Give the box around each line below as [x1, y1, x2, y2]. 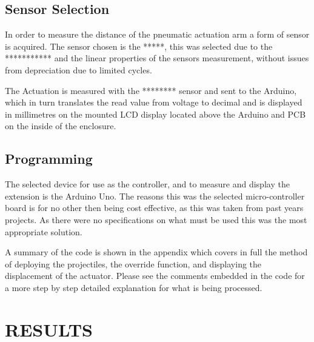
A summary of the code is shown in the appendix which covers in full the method [5, 246, 308, 258]
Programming [5, 149, 93, 168]
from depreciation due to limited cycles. [5, 63, 152, 76]
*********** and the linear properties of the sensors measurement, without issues [5, 52, 309, 64]
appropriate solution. [5, 225, 82, 238]
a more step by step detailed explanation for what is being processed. [5, 281, 262, 293]
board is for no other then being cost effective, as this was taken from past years [5, 201, 304, 214]
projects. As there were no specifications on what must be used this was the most [5, 213, 307, 226]
